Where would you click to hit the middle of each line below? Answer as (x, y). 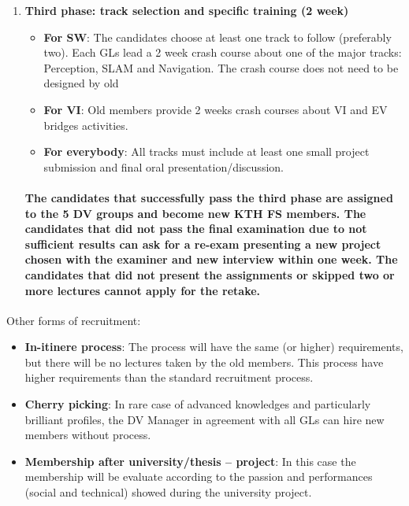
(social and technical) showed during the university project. (168, 492)
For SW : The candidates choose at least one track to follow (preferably (218, 37)
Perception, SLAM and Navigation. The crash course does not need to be (221, 67)
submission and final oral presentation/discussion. (164, 166)
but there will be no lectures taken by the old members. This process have (204, 362)
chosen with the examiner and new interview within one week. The (211, 259)
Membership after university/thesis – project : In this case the (190, 461)
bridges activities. (86, 125)
